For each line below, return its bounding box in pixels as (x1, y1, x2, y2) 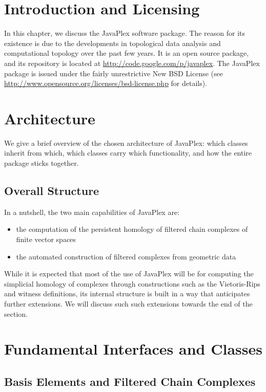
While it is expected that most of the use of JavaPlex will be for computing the (4, 268, 254, 279)
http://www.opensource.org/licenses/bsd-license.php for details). (4, 78, 208, 89)
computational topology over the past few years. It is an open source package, (4, 48, 249, 58)
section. (4, 308, 28, 319)
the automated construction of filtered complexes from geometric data (16, 251, 236, 262)
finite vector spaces (16, 233, 76, 244)
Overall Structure (4, 182, 99, 198)
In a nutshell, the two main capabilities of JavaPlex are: (4, 206, 180, 217)
